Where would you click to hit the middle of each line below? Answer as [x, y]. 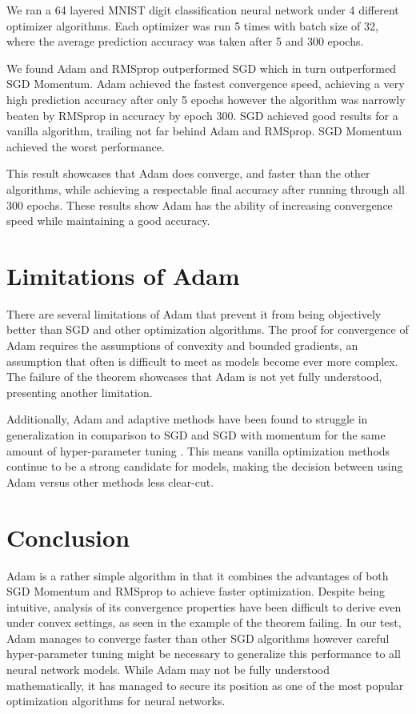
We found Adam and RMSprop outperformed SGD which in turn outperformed [201, 68]
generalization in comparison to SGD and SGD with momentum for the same [196, 435]
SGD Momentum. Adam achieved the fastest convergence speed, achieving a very [206, 84]
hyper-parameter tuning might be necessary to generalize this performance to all [204, 654]
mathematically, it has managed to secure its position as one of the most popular [205, 685]
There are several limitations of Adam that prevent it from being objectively [194, 313]
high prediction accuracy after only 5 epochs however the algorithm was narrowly [206, 99]
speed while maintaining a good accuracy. [108, 221]
